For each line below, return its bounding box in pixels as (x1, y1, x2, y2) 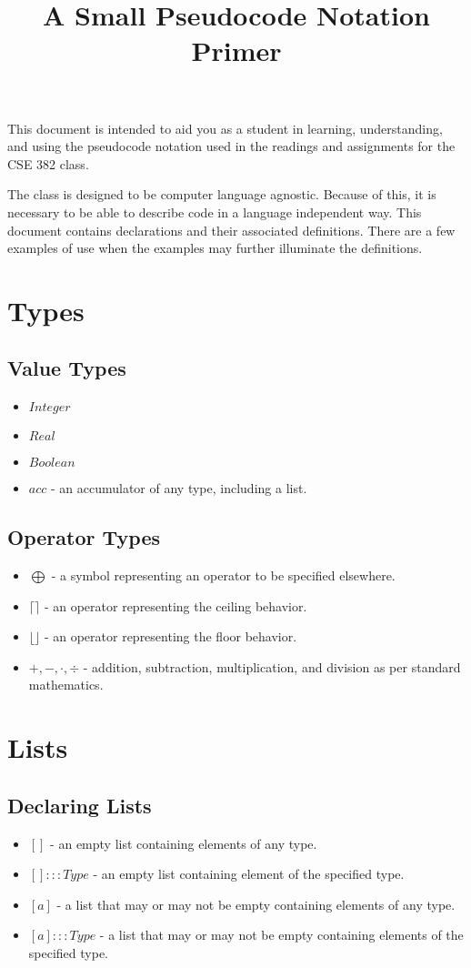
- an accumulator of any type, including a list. (50, 479, 307, 498)
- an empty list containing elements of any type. (50, 833, 317, 852)
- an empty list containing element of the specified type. (93, 864, 405, 883)
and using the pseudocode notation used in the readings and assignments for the (7, 136, 456, 156)
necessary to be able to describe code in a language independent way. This (7, 202, 422, 221)
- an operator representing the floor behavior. (44, 627, 297, 646)
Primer (191, 32, 282, 69)
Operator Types (7, 523, 161, 551)
